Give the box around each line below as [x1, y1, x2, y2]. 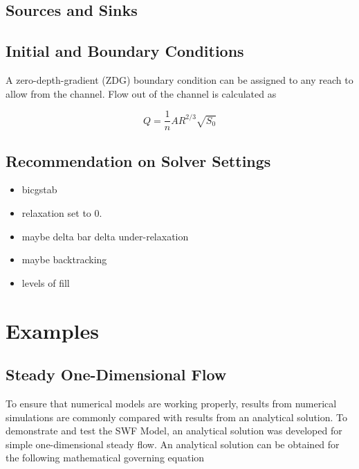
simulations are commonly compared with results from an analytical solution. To [6, 409, 348, 424]
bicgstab [21, 182, 57, 197]
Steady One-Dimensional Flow [6, 364, 227, 385]
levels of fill [21, 275, 70, 290]
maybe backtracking [21, 252, 107, 267]
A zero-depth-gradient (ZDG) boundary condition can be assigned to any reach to [6, 72, 353, 87]
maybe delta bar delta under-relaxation [21, 229, 189, 243]
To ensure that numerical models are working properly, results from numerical [6, 396, 337, 410]
